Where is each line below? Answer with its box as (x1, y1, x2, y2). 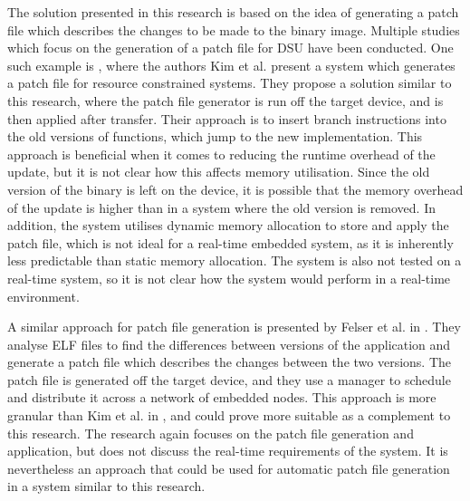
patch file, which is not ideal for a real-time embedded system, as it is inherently (7, 233, 454, 252)
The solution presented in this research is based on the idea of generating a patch (7, 3, 459, 21)
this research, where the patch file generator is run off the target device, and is (7, 91, 444, 110)
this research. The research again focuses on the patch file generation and (7, 423, 414, 442)
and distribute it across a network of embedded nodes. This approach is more (7, 388, 436, 407)
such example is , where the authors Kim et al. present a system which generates (7, 55, 456, 74)
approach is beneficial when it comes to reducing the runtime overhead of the (7, 144, 436, 163)
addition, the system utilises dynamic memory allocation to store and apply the (7, 216, 449, 235)
